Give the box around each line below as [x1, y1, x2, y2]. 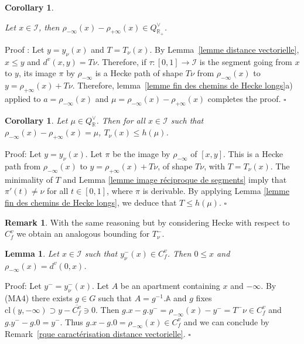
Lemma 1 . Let [5, 247, 59, 259]
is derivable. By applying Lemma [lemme [142, 185, 289, 197]
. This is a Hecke [223, 148, 283, 160]
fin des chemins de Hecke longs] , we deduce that [5, 196, 177, 208]
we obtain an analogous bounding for [16, 227, 150, 240]
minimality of [5, 173, 53, 185]
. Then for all [96, 114, 145, 126]
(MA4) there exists [5, 292, 73, 304]
